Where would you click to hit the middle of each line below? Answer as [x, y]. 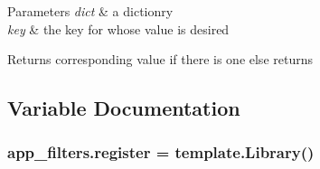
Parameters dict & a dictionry [90, 11]
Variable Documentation [124, 108]
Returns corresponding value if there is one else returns [160, 59]
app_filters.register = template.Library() [161, 152]
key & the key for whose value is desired [118, 28]
